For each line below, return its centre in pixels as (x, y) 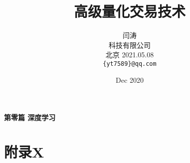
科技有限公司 (130, 45)
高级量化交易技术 (129, 11)
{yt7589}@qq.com (130, 64)
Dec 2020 (130, 80)
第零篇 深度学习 (30, 117)
